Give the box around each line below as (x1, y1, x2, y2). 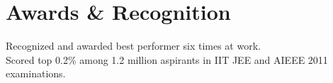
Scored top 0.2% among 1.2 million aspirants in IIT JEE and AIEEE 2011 (6, 52, 328, 67)
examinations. (6, 66, 66, 81)
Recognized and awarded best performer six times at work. (6, 38, 261, 53)
